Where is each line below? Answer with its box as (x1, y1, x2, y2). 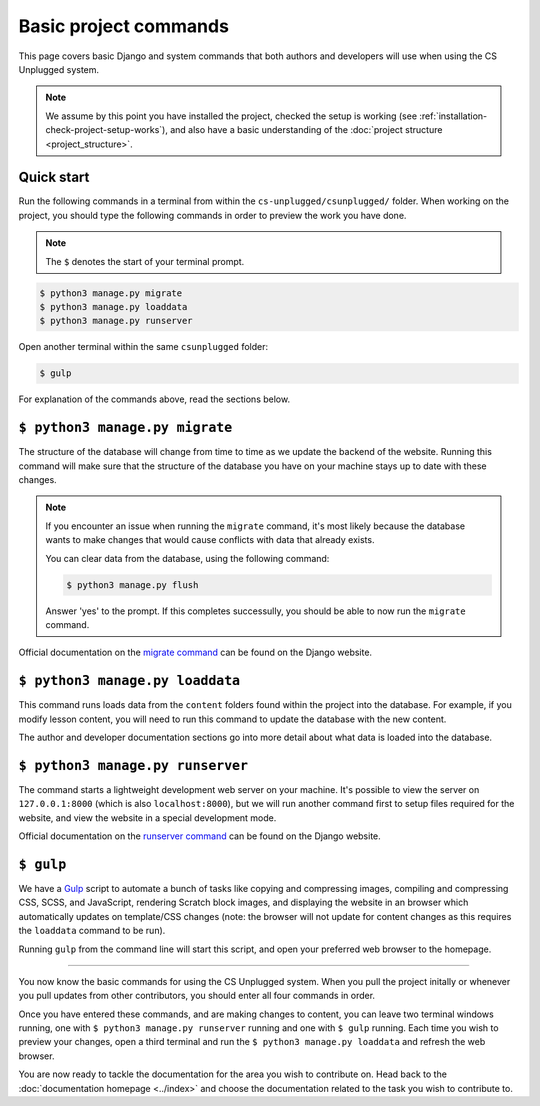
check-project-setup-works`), (45, 124, 169, 136)
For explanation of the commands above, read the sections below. (18, 393, 290, 405)
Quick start (18, 169, 90, 186)
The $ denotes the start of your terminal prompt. (45, 255, 245, 267)
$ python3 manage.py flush (66, 579, 199, 590)
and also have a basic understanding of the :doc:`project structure (170, 124, 443, 136)
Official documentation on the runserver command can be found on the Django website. (18, 830, 382, 842)
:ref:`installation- (418, 110, 488, 122)
